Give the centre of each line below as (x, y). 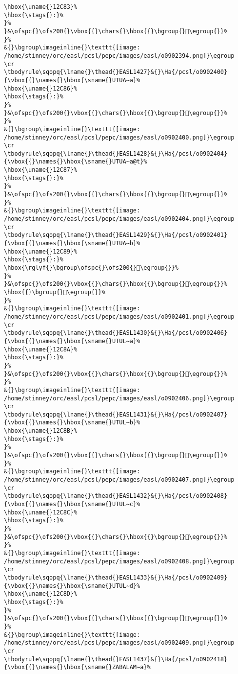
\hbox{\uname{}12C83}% (41, 7)
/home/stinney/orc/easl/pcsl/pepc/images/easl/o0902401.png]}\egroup (119, 316)
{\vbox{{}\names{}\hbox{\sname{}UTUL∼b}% (72, 423)
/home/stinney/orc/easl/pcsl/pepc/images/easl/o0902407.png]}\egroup (119, 480)
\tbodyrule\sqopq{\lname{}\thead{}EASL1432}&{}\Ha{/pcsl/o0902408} (116, 496)
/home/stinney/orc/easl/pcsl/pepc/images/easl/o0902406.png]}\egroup (119, 398)
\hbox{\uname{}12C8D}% (41, 594)
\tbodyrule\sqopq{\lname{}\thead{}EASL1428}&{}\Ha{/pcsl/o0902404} (116, 153)
